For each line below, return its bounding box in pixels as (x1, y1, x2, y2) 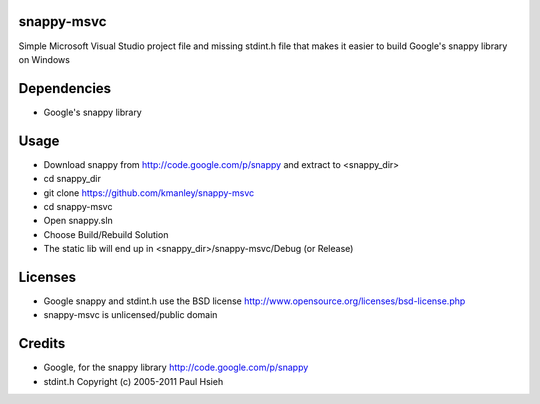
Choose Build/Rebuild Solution (43, 228, 169, 240)
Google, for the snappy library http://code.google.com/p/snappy (43, 361, 309, 374)
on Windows (18, 53, 70, 65)
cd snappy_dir (43, 173, 102, 185)
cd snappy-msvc (43, 200, 113, 212)
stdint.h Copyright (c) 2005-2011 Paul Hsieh (43, 375, 224, 387)
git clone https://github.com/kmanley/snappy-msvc (43, 186, 255, 199)
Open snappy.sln (43, 215, 114, 227)
